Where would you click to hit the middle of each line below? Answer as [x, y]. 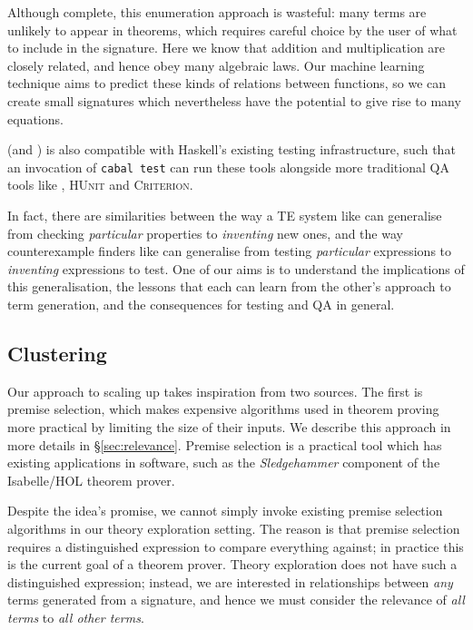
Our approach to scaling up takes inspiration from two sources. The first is [215, 391]
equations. [35, 118]
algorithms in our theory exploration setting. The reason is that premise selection [234, 528]
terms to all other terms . [76, 617]
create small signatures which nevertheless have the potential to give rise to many [234, 100]
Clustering [57, 353]
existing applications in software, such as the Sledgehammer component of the [224, 463]
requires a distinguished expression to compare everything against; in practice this [236, 546]
